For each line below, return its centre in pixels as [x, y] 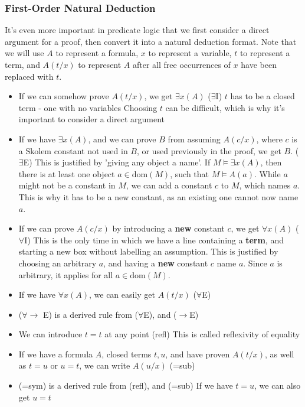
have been [259, 64]
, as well [280, 354]
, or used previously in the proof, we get [209, 150]
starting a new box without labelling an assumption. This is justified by [148, 251]
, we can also [278, 385]
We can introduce [50, 334]
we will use [24, 53]
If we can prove [46, 228]
